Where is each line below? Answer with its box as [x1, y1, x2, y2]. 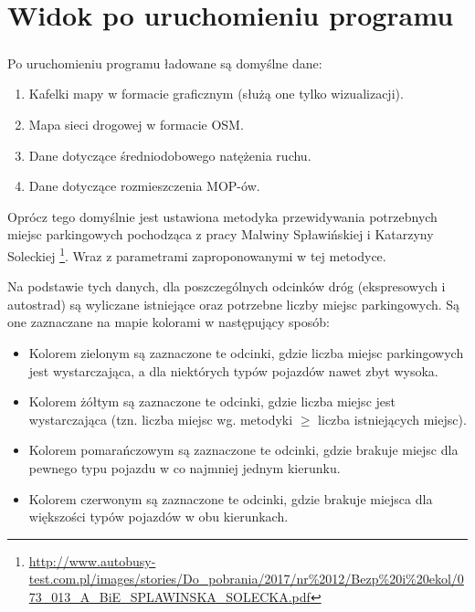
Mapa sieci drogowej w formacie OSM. [28, 114, 244, 133]
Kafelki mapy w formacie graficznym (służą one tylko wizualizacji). [28, 84, 404, 103]
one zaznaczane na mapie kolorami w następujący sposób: [7, 312, 330, 332]
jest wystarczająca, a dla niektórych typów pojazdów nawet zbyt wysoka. [28, 361, 438, 380]
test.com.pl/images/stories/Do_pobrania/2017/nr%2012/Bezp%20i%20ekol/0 [28, 569, 464, 588]
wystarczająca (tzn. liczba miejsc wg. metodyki [28, 409, 293, 428]
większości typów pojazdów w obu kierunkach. [28, 507, 289, 526]
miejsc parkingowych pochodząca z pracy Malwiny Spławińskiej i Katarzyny [7, 225, 434, 244]
